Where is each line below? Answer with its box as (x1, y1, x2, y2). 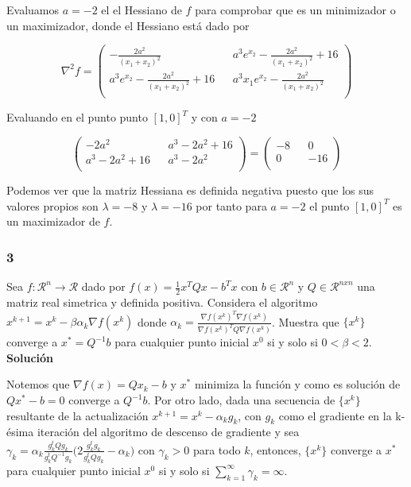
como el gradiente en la (278, 407, 392, 423)
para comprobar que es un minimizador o (195, 2, 396, 17)
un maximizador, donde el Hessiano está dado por (6, 17, 250, 33)
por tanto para (196, 197, 267, 214)
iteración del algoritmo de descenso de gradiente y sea (37, 423, 300, 440)
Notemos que (6, 376, 70, 392)
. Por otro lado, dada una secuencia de (147, 392, 335, 408)
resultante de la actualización (6, 407, 149, 423)
